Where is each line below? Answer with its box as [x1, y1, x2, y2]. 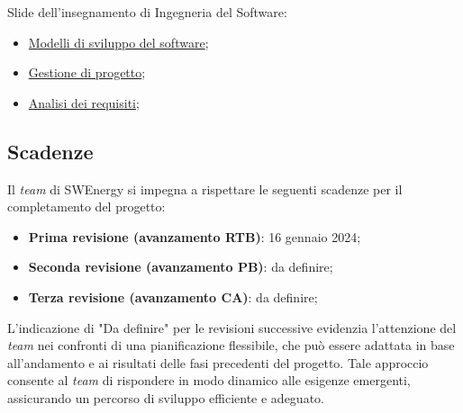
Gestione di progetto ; [28, 63, 146, 82]
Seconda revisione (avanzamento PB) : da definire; [28, 257, 333, 276]
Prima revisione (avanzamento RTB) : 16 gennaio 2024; [28, 227, 361, 246]
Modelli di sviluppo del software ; [28, 32, 209, 51]
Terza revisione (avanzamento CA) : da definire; [28, 287, 318, 306]
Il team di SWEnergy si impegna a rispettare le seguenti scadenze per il [7, 179, 403, 198]
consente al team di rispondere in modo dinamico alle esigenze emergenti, [7, 371, 411, 390]
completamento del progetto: [7, 197, 166, 216]
